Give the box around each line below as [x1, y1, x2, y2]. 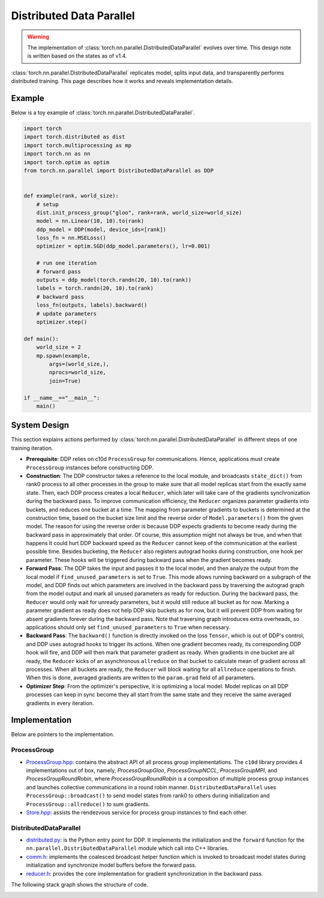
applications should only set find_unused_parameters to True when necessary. [26, 623, 230, 631]
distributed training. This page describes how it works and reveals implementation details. [11, 78, 233, 85]
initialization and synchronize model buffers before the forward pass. [26, 861, 197, 869]
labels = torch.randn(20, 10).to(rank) [36, 285, 154, 292]
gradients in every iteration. [26, 699, 94, 706]
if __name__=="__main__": [23, 394, 100, 401]
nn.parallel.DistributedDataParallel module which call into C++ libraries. [26, 845, 229, 852]
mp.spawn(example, [36, 352, 91, 359]
